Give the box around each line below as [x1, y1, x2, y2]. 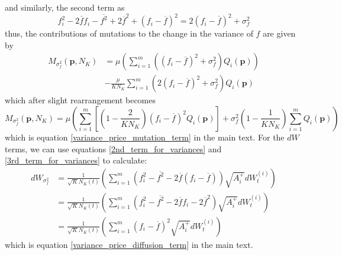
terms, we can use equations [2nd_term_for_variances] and [5, 142, 222, 155]
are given [263, 27, 296, 40]
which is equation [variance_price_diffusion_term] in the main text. [5, 238, 253, 250]
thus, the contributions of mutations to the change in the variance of [5, 27, 253, 40]
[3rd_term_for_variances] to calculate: [5, 154, 147, 166]
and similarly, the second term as [5, 1, 125, 13]
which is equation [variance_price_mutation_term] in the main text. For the [5, 130, 285, 143]
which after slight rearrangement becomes [5, 94, 156, 106]
